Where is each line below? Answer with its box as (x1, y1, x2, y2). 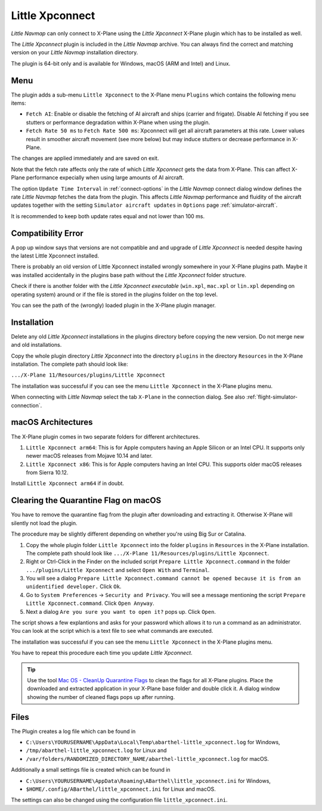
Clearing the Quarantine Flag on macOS (11, 495, 162, 506)
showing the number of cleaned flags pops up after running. (27, 693, 175, 700)
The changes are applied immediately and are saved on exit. (11, 155, 159, 162)
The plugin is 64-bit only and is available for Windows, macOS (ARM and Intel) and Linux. (11, 60, 231, 67)
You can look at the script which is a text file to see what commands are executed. (11, 627, 213, 635)
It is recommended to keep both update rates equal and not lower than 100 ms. (11, 212, 205, 220)
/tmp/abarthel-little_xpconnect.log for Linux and (26, 747, 167, 754)
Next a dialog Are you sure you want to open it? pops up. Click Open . (26, 608, 216, 615)
